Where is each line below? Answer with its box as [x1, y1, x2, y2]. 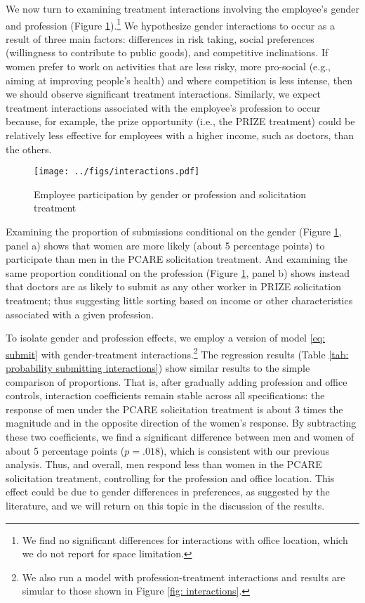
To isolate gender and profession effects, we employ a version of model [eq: [6, 330, 326, 345]
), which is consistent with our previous [159, 443, 330, 458]
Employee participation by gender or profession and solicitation [34, 186, 306, 201]
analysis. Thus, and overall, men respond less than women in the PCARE [6, 457, 322, 472]
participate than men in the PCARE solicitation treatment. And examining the [6, 252, 347, 266]
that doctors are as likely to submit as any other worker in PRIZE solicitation [6, 279, 341, 294]
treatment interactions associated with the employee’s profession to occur [6, 100, 321, 115]
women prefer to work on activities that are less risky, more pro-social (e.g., [6, 59, 331, 74]
